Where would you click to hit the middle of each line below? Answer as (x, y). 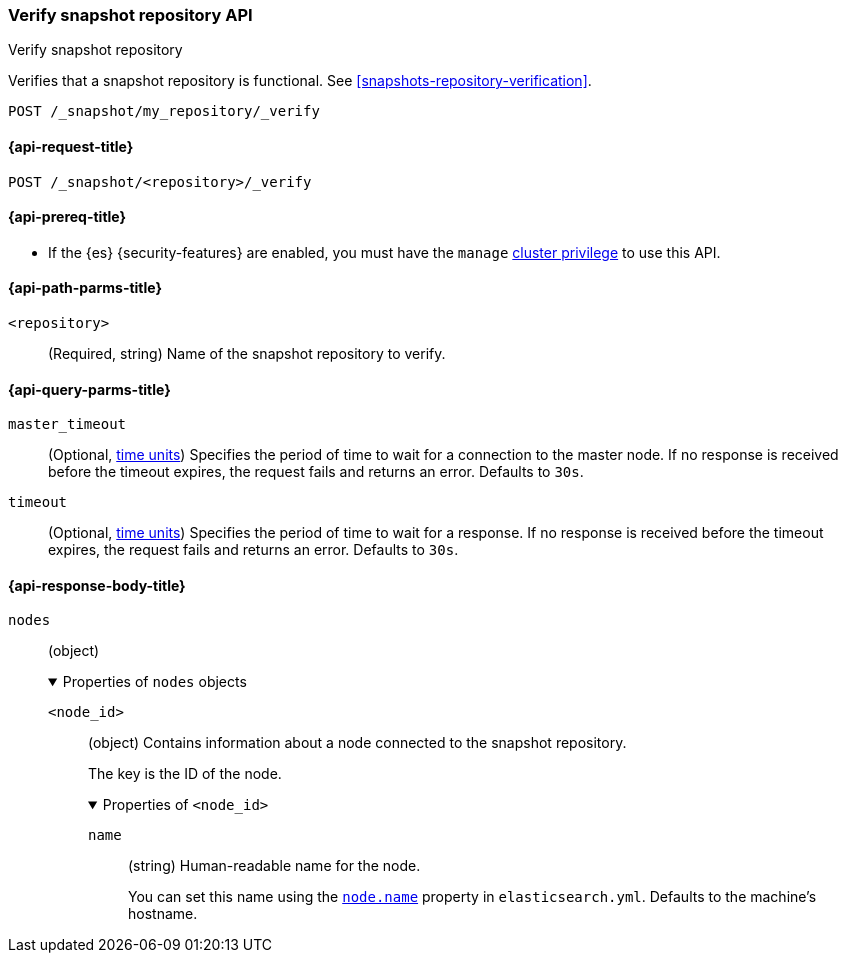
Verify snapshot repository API (130, 15)
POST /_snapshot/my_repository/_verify (164, 111)
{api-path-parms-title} (85, 288)
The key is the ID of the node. (185, 774)
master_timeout (67, 424)
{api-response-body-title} (97, 585)
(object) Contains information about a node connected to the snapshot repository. (357, 743)
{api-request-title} (71, 146)
